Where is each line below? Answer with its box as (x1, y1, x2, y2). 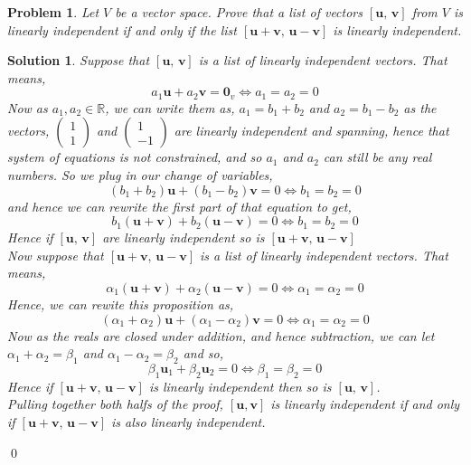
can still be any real (323, 147, 432, 166)
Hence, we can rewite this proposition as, (7, 294, 234, 313)
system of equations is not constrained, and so (7, 147, 262, 166)
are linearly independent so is (102, 228, 265, 247)
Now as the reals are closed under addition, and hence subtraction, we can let (7, 326, 435, 345)
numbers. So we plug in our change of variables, (7, 166, 273, 185)
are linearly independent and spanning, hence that (174, 121, 449, 140)
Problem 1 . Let (7, 3, 99, 21)
